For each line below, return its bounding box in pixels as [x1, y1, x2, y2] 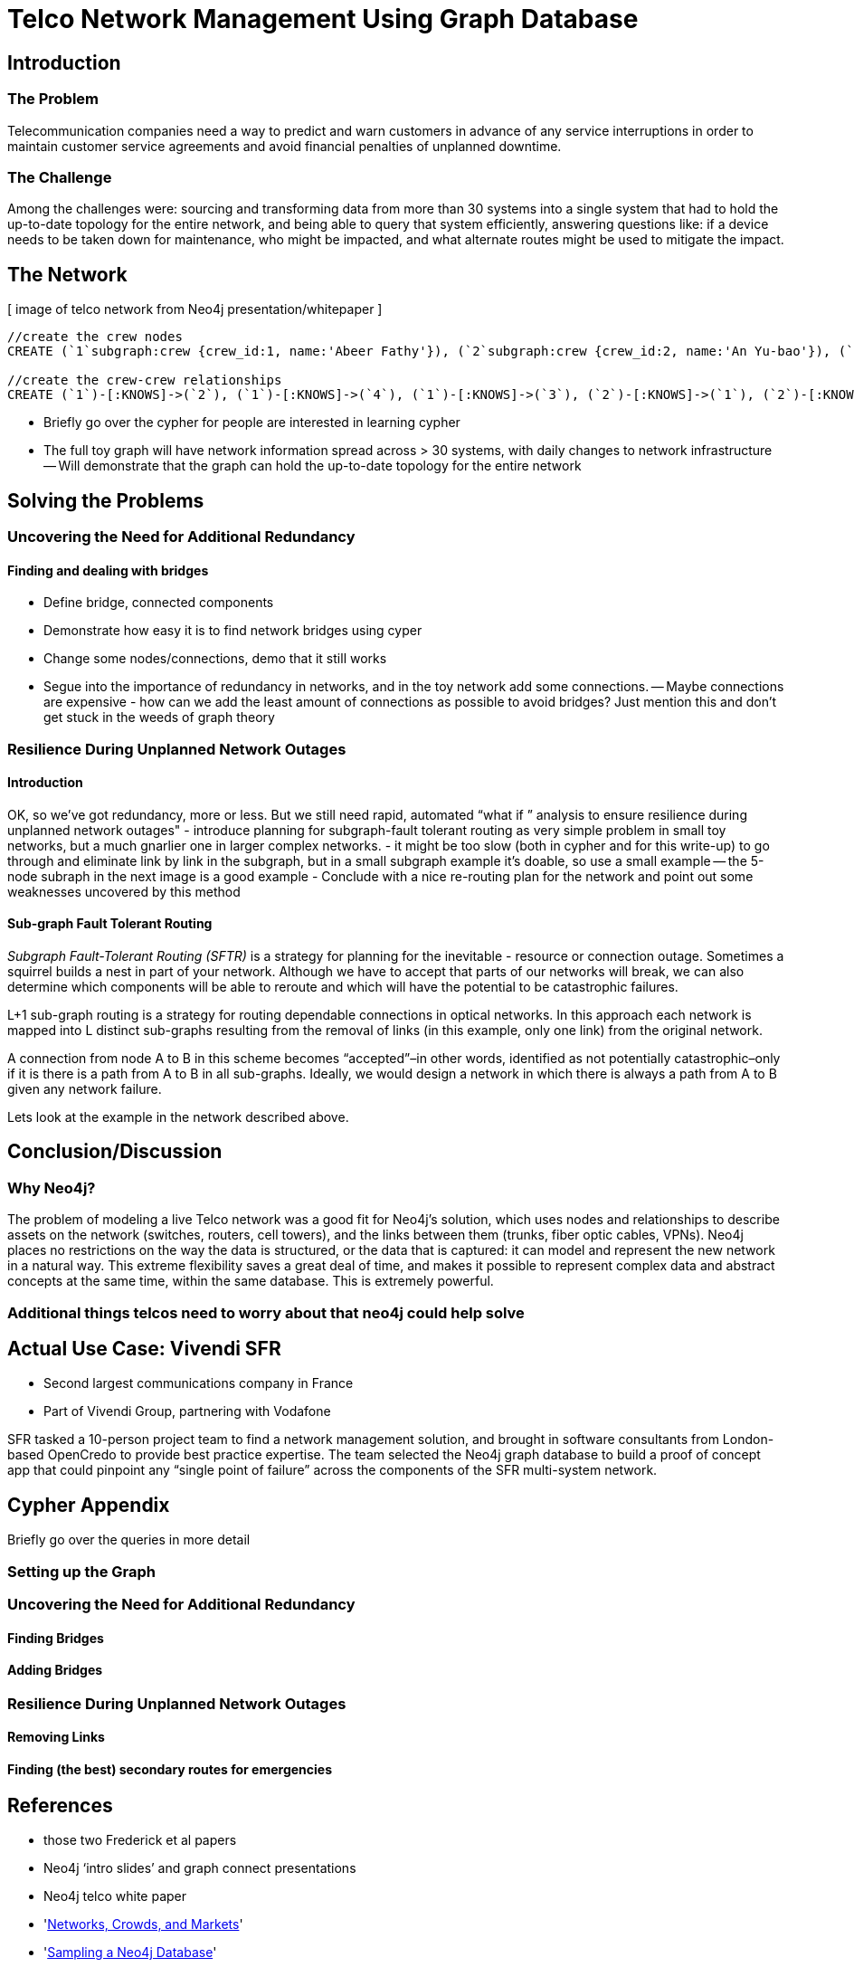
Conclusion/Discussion [7, 1140, 223, 1164]
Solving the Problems [7, 489, 204, 512]
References [7, 1793, 113, 1817]
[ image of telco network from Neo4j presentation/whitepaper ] [7, 301, 383, 318]
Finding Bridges [7, 1630, 104, 1646]
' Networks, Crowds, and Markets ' [43, 1916, 243, 1933]
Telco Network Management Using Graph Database [7, 4, 639, 34]
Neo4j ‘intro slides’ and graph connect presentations [43, 1860, 356, 1877]
